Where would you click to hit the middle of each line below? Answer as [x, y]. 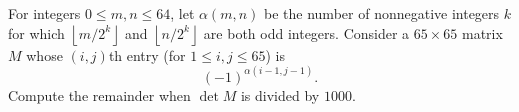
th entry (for [147, 54]
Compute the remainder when [99, 94]
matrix [482, 32]
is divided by [280, 94]
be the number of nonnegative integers [382, 13]
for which [36, 32]
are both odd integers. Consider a [306, 32]
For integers [44, 13]
